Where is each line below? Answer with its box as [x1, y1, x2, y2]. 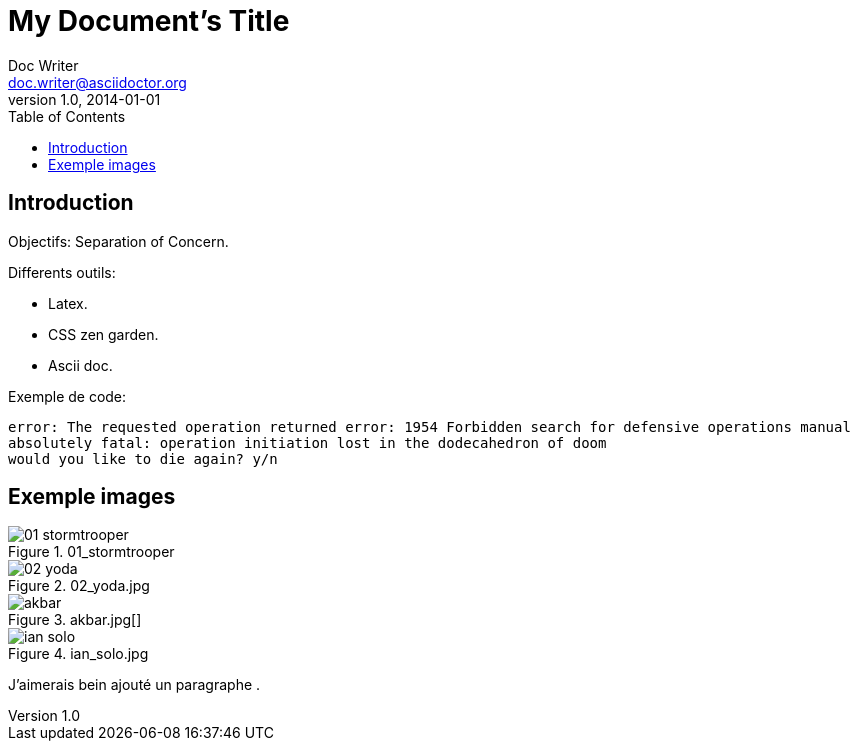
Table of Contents [8, 107, 126, 125]
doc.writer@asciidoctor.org [8, 73, 187, 91]
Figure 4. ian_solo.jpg [8, 645, 149, 663]
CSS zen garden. [48, 325, 159, 343]
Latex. [48, 294, 88, 312]
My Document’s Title [8, 4, 290, 38]
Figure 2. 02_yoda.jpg [8, 577, 150, 595]
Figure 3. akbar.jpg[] [8, 611, 142, 629]
